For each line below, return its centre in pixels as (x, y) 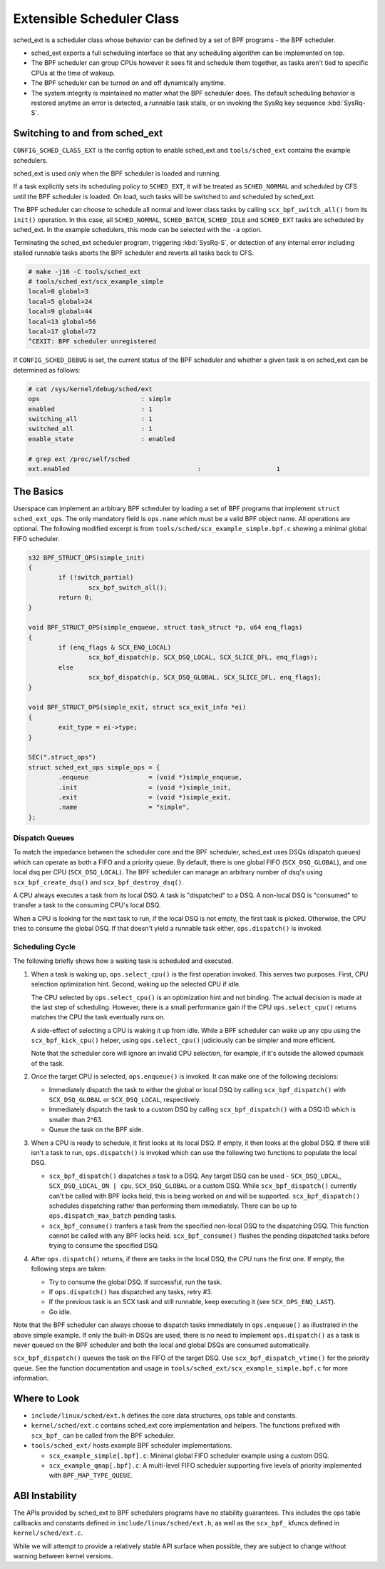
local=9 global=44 (60, 312)
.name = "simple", (124, 807)
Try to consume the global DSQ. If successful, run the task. (135, 1282)
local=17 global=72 (62, 332)
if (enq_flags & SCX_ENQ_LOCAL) (114, 647)
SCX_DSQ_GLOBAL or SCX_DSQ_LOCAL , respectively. (125, 1100)
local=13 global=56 (62, 322)
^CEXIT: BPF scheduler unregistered (92, 342)
